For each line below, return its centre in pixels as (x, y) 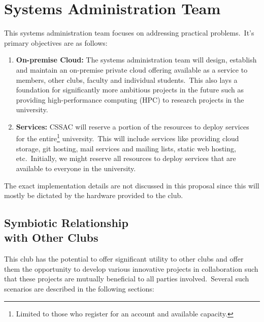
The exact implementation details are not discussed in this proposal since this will (132, 185)
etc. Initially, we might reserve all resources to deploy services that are (126, 158)
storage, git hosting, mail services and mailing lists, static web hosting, (126, 148)
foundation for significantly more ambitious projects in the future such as (130, 90)
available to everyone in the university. (76, 168)
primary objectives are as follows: (56, 42)
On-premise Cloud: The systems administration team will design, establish (136, 60)
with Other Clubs (51, 237)
